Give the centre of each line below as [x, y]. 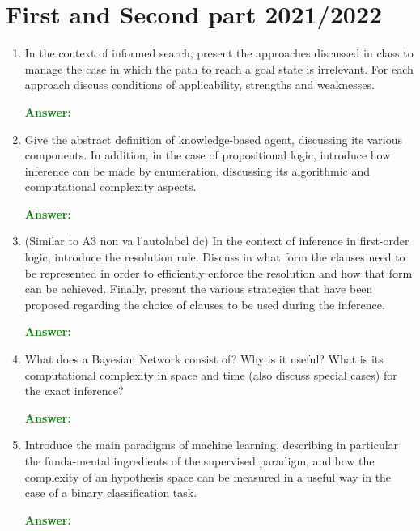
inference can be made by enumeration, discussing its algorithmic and [197, 170]
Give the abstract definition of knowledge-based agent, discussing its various [214, 139]
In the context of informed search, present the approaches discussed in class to [219, 53]
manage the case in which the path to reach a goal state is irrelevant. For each [219, 68]
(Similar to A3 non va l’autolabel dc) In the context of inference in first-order [217, 241]
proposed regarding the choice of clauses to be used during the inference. [205, 304]
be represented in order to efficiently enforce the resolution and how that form [218, 272]
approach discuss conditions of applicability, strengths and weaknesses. [199, 85]
